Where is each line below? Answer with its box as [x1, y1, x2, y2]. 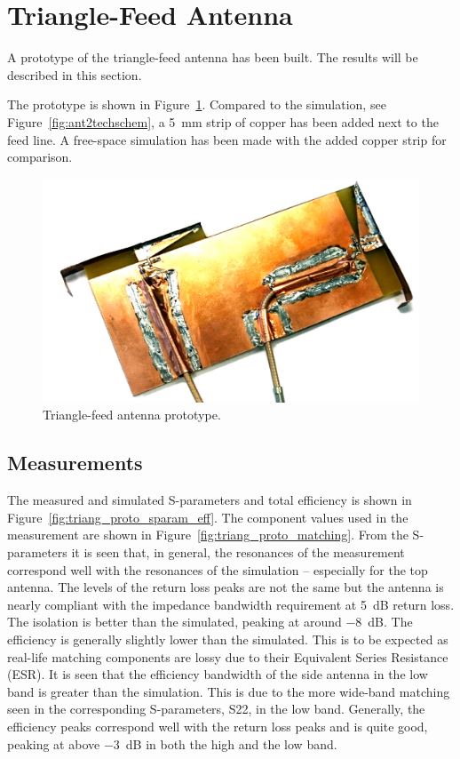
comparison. [7, 148, 73, 166]
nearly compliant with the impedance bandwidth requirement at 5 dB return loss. [7, 595, 455, 613]
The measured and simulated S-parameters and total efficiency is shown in [7, 491, 412, 509]
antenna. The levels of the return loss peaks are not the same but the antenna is [7, 578, 444, 596]
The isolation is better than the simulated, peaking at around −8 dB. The [7, 612, 413, 631]
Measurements [7, 449, 143, 476]
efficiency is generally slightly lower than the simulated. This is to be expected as [7, 629, 448, 648]
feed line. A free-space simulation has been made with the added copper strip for [7, 130, 447, 148]
